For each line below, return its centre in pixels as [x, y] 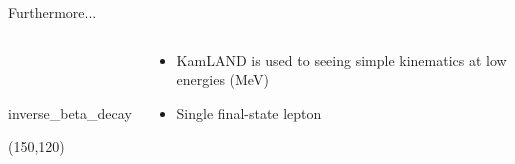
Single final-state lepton [249, 112]
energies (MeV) [222, 79]
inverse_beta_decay [70, 112]
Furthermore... [52, 12]
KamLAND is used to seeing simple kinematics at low [341, 59]
